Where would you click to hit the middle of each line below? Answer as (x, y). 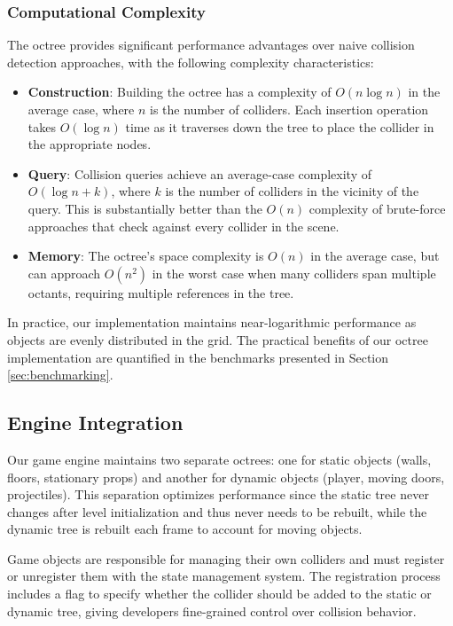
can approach (64, 273)
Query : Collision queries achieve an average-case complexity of (200, 173)
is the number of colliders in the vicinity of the (292, 191)
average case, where (81, 109)
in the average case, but (375, 256)
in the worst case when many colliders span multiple (294, 273)
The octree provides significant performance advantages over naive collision (211, 45)
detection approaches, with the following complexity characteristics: (191, 62)
